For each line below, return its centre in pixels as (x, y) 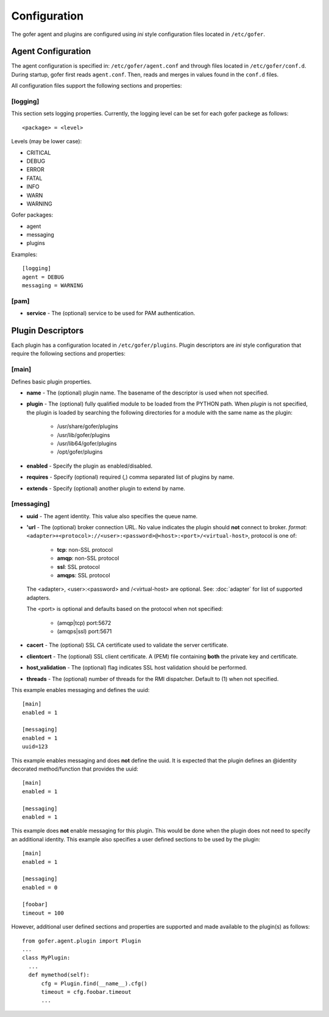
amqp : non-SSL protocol (88, 558)
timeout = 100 (43, 913)
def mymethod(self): (59, 975)
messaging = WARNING (53, 286)
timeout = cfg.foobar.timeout (86, 992)
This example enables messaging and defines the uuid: (80, 690)
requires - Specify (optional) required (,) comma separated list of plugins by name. (130, 477)
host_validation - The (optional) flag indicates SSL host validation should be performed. (137, 668)
